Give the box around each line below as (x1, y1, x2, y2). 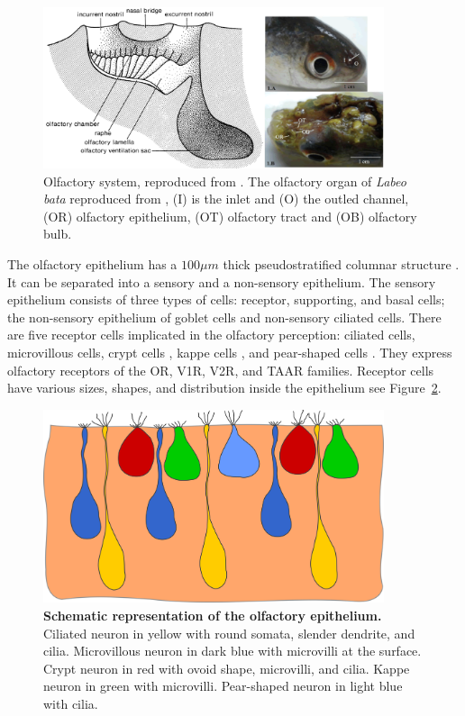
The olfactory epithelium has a (7, 254, 178, 273)
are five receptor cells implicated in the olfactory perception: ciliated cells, (7, 325, 415, 344)
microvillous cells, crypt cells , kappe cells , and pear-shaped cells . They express (7, 342, 452, 361)
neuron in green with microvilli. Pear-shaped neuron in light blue (43, 676, 403, 695)
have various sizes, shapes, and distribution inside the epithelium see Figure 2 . (7, 378, 442, 397)
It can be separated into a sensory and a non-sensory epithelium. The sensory (7, 272, 436, 291)
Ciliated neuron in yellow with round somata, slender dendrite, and (43, 623, 415, 642)
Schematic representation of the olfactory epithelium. (43, 605, 382, 624)
